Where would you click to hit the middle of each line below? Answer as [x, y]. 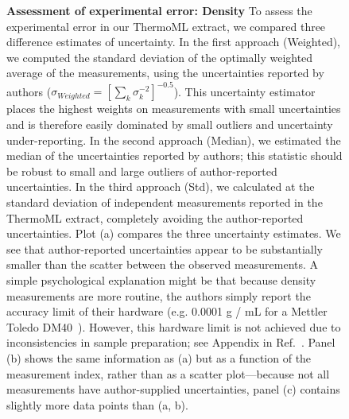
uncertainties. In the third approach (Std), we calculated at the [161, 186]
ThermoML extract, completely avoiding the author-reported [155, 217]
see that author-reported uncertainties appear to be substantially [165, 248]
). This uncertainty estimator [244, 91]
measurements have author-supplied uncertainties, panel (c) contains [173, 389]
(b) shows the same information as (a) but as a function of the [159, 357]
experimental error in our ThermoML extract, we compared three [166, 26]
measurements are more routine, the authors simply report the [159, 295]
